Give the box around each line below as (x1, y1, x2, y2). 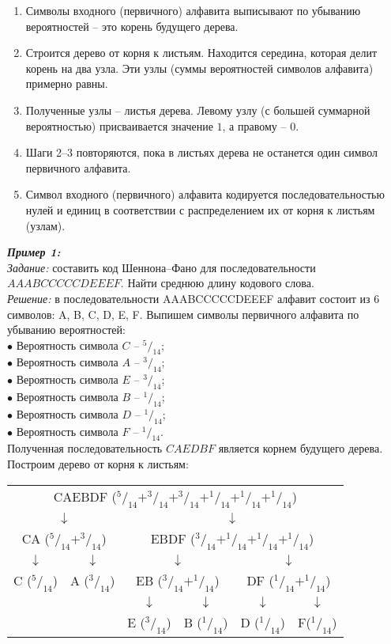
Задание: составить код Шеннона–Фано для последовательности (7, 259, 316, 275)
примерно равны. (25, 75, 108, 92)
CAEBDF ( (53, 487, 117, 506)
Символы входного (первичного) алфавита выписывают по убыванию (25, 2, 361, 18)
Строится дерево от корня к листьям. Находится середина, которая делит (25, 44, 378, 61)
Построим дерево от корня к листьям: (7, 456, 189, 472)
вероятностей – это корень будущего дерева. (25, 17, 239, 34)
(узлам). (25, 217, 66, 233)
